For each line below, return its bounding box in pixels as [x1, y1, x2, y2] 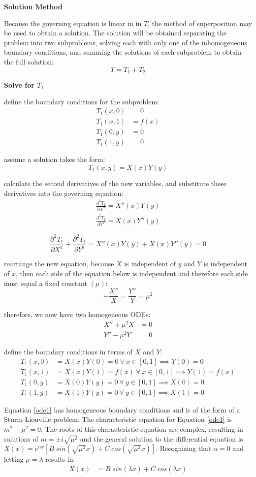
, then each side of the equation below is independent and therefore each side [15, 268, 248, 278]
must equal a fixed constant [4, 278, 87, 288]
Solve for [4, 80, 34, 90]
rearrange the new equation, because [4, 258, 114, 269]
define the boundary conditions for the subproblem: [4, 96, 159, 106]
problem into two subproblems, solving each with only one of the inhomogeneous [4, 37, 247, 47]
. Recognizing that [156, 443, 211, 453]
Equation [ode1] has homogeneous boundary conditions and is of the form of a [4, 404, 240, 414]
